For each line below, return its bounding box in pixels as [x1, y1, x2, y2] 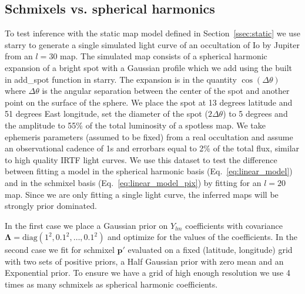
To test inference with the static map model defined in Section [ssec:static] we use [5, 27, 300, 39]
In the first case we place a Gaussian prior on [5, 219, 168, 231]
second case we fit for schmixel [5, 244, 115, 256]
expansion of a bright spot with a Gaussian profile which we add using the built [5, 61, 293, 73]
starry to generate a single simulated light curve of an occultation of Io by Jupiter [5, 38, 300, 50]
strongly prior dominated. [5, 200, 97, 212]
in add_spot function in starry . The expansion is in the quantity [5, 73, 237, 85]
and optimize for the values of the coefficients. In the [108, 231, 298, 243]
